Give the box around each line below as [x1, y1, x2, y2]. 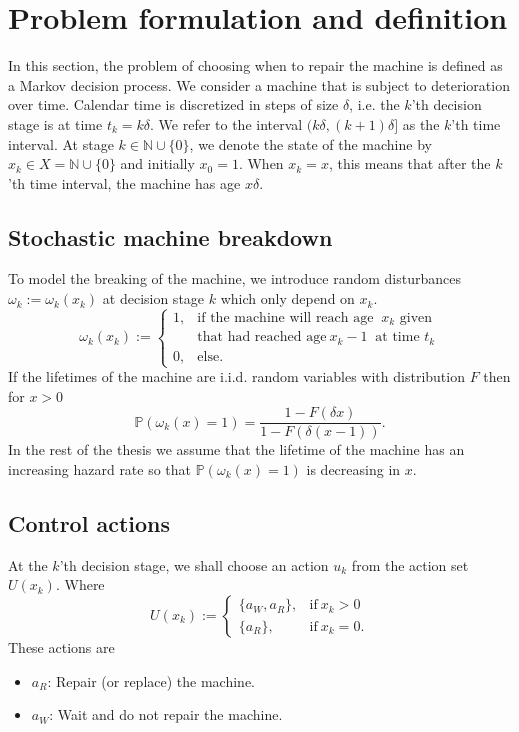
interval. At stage [8, 133, 114, 154]
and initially [120, 153, 195, 174]
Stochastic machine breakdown [8, 221, 333, 252]
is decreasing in [306, 459, 401, 480]
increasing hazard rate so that [8, 459, 192, 480]
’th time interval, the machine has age [8, 172, 241, 193]
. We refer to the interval [150, 113, 303, 134]
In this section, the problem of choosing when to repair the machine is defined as [8, 55, 503, 76]
